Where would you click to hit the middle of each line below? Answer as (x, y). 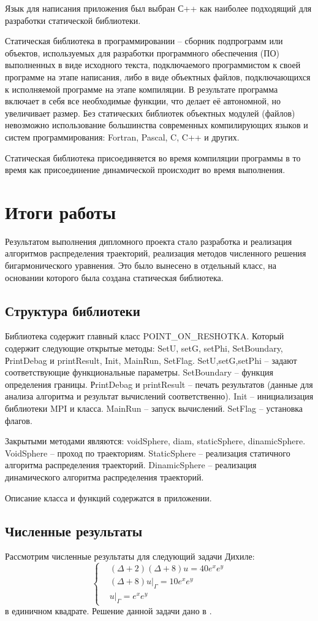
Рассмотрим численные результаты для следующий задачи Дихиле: (130, 556)
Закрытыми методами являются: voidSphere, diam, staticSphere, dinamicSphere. (155, 441)
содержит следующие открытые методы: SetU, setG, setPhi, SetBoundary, (144, 348)
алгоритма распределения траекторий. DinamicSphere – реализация (131, 465)
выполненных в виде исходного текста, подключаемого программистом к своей (153, 65)
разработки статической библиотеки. (73, 20)
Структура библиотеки (73, 310)
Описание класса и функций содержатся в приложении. (108, 497)
